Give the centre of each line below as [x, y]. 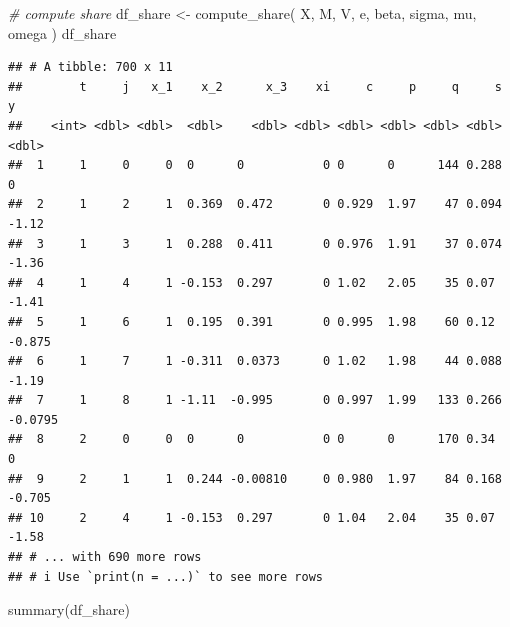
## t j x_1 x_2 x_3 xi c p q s [255, 86]
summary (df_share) [69, 609]
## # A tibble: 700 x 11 [90, 67]
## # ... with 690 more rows [105, 557]
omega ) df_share [62, 32]
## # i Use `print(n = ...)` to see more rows [165, 576]
